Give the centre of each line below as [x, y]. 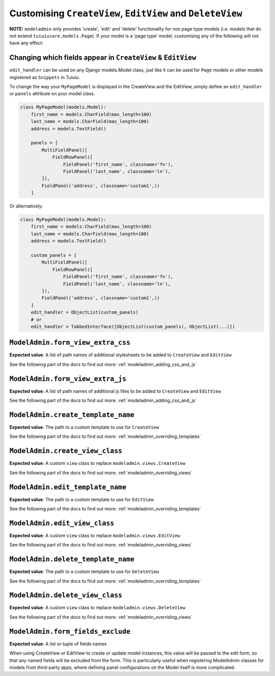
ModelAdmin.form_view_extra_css [70, 343]
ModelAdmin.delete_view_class [66, 595]
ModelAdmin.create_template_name [72, 415]
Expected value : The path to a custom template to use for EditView [81, 499]
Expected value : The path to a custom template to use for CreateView [84, 427]
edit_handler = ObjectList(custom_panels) [85, 313]
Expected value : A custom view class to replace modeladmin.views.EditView [95, 535]
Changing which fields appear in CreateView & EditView [103, 58]
